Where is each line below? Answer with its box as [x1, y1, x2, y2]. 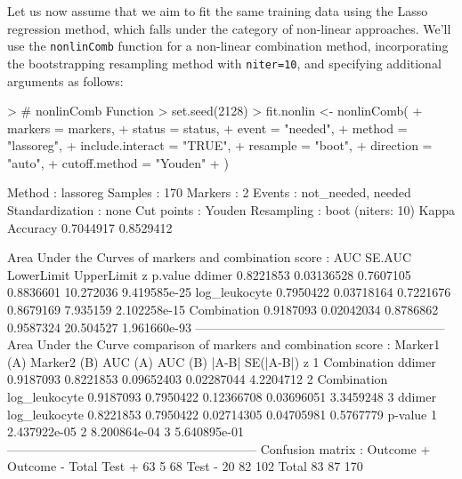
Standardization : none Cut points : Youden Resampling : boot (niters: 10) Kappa [7, 201, 456, 220]
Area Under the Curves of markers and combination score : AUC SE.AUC [7, 248, 412, 267]
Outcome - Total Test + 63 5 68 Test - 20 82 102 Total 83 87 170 [7, 457, 363, 475]
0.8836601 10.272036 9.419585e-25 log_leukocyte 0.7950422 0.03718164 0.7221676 [7, 283, 451, 301]
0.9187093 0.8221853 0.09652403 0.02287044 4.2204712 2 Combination [7, 370, 388, 388]
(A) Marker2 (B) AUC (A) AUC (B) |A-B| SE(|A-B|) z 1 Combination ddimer [7, 352, 436, 371]
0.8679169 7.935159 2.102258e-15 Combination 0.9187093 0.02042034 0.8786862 [7, 300, 439, 319]
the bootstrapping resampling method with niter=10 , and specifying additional [7, 53, 442, 72]
